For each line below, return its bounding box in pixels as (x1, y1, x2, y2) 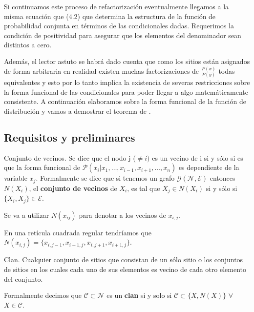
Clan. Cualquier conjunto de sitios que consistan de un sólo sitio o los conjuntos (4, 254, 243, 265)
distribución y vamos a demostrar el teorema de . (4, 105, 151, 116)
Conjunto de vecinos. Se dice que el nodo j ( (4, 152, 136, 163)
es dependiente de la (178, 162, 239, 172)
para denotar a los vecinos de (79, 209, 166, 220)
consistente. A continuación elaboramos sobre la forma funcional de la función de (4, 96, 246, 106)
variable (4, 173, 27, 183)
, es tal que (127, 183, 160, 193)
